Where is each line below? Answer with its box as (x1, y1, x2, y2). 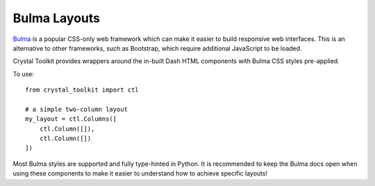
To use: (12, 69, 35, 78)
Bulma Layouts (12, 10, 101, 26)
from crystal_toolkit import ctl (25, 86, 139, 94)
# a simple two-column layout (25, 105, 128, 113)
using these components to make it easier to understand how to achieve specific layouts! (12, 169, 267, 178)
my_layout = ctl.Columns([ (25, 115, 117, 123)
